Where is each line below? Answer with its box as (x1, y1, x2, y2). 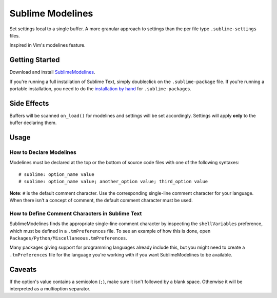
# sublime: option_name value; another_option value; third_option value (18, 178, 208, 185)
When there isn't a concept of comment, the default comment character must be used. (9, 197, 193, 204)
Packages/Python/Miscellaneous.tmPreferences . (9, 235, 128, 241)
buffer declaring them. (9, 120, 57, 126)
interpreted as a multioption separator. (9, 286, 91, 292)
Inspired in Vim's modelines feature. (9, 42, 86, 48)
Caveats (9, 265, 37, 274)
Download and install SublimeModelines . (9, 69, 95, 75)
